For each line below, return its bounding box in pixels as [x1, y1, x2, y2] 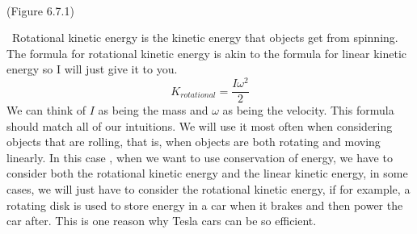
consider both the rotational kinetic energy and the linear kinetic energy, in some [6, 165, 408, 182]
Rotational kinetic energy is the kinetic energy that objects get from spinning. [11, 29, 398, 46]
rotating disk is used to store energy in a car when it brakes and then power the [6, 196, 403, 213]
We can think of [6, 102, 86, 119]
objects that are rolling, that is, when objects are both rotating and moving [6, 133, 381, 150]
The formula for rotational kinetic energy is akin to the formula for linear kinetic [6, 44, 407, 61]
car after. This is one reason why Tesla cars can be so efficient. [6, 212, 317, 229]
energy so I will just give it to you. [6, 61, 178, 77]
